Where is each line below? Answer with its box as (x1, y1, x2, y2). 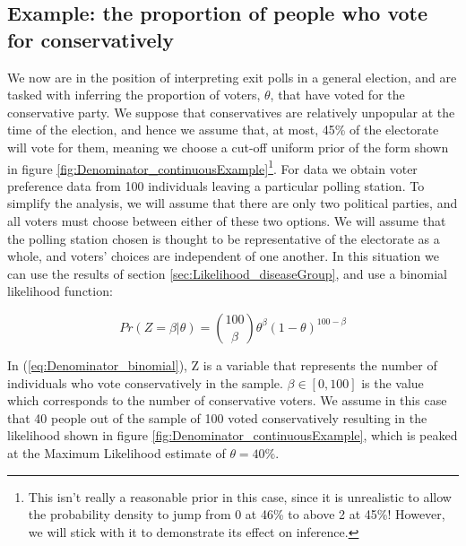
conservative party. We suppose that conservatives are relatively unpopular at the (7, 102, 455, 121)
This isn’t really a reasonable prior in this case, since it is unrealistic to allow (28, 487, 452, 506)
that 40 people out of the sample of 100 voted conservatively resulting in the (7, 408, 427, 427)
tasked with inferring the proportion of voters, (7, 85, 261, 104)
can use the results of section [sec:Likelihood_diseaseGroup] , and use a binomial (7, 264, 447, 282)
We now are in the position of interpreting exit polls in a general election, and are (7, 67, 457, 86)
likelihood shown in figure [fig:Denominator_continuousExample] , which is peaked (7, 426, 458, 445)
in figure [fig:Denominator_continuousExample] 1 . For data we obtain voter (7, 156, 418, 178)
